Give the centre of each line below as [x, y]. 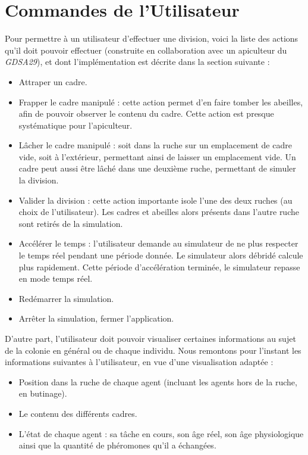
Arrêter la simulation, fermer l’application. [96, 318]
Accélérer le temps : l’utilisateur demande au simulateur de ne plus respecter [158, 243]
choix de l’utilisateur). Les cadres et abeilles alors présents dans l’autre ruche [159, 212]
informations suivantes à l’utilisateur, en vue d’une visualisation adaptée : [139, 362]
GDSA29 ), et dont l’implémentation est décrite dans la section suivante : [137, 62]
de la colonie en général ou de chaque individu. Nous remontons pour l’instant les [153, 350]
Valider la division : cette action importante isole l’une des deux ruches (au [155, 200]
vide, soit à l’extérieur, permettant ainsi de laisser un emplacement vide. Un [157, 156]
